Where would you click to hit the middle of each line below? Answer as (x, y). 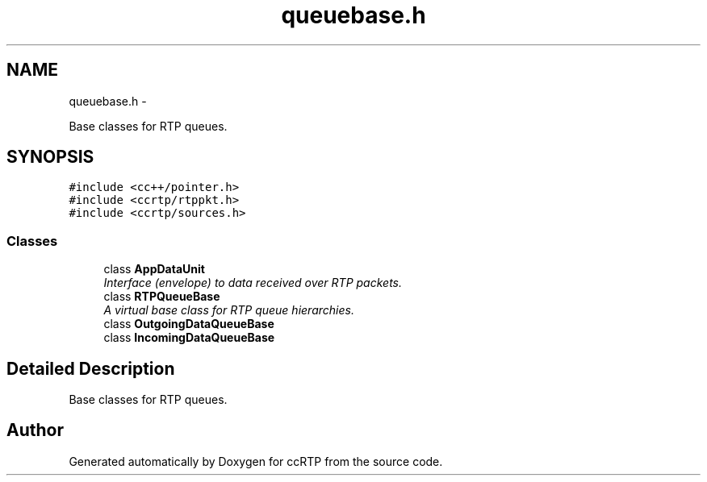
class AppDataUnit (154, 269)
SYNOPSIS (50, 157)
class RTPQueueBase (162, 297)
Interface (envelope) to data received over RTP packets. (253, 283)
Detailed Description (91, 368)
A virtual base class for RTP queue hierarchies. (229, 310)
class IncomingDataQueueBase (189, 338)
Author (35, 430)
